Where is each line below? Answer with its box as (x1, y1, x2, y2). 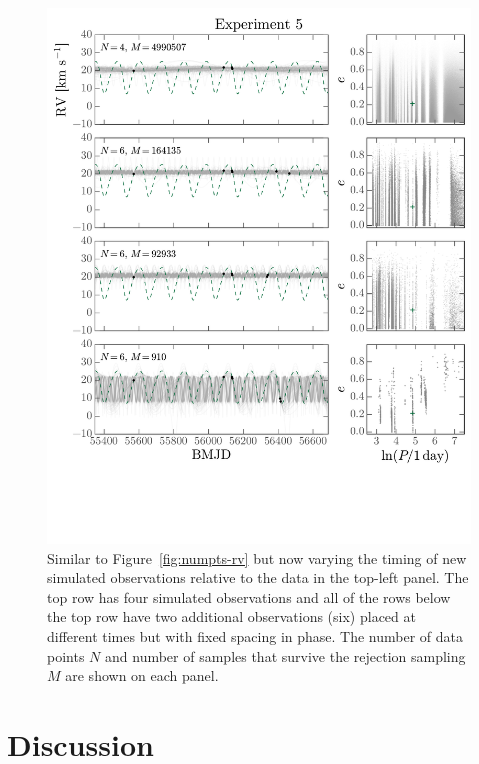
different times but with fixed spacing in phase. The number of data (47, 625, 464, 646)
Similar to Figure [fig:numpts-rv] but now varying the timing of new (47, 547, 467, 568)
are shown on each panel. (65, 665, 219, 686)
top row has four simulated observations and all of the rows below (47, 586, 451, 607)
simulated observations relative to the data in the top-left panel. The (47, 567, 469, 588)
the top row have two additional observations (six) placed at (47, 606, 416, 627)
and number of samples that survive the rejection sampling (105, 645, 466, 666)
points (47, 645, 85, 666)
